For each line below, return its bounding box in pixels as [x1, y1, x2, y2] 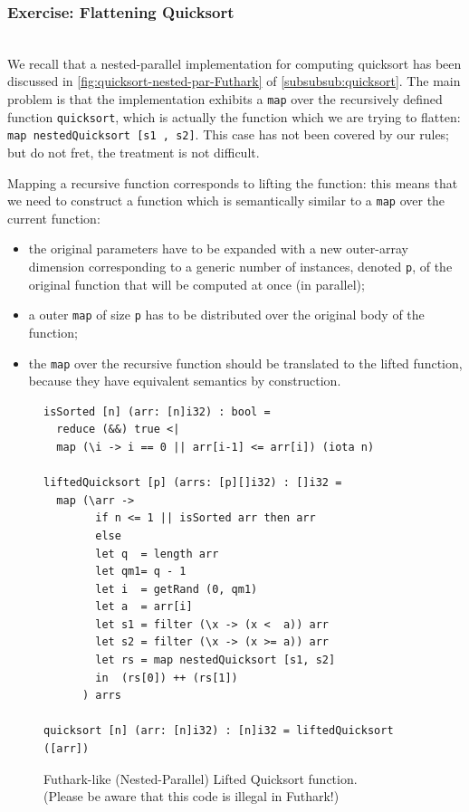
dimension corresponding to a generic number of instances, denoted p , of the [28, 257, 453, 275]
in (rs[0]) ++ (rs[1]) [95, 671, 238, 684]
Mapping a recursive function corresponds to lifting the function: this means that [7, 173, 458, 192]
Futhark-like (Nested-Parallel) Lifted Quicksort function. [43, 769, 358, 788]
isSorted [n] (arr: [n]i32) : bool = [43, 405, 271, 418]
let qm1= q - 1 [95, 565, 187, 578]
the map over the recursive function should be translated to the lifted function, [28, 353, 463, 372]
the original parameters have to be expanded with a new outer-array [28, 239, 408, 258]
